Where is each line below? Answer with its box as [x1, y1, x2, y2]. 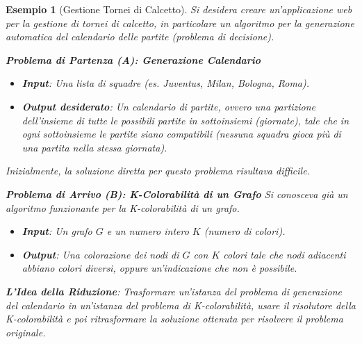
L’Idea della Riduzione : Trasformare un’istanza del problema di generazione [6, 284, 342, 298]
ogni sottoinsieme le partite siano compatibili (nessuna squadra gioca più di [22, 126, 341, 141]
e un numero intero [106, 224, 189, 238]
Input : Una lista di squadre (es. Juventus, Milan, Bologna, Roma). [22, 76, 310, 90]
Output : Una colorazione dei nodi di [22, 247, 179, 261]
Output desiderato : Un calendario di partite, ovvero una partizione [22, 99, 316, 113]
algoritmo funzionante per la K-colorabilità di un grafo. [6, 200, 240, 215]
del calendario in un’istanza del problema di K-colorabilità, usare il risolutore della [6, 297, 356, 312]
